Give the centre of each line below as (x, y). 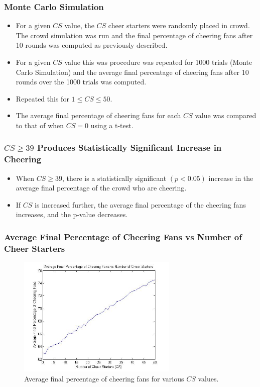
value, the (79, 25)
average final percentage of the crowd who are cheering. (101, 188)
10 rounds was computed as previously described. (92, 45)
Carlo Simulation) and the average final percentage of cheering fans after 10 (132, 72)
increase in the (231, 178)
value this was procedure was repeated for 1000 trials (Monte (158, 62)
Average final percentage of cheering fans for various (104, 378)
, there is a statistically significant (114, 178)
